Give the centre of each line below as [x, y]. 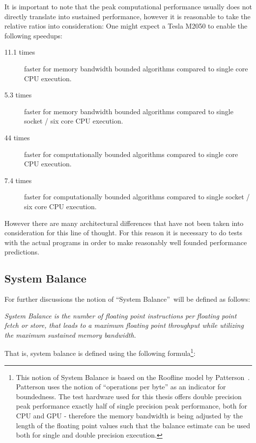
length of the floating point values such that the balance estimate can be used [133, 425]
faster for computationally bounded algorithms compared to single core [131, 154]
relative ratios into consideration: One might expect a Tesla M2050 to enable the [126, 26]
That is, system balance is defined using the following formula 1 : [100, 352]
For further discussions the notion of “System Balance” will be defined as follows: [127, 299]
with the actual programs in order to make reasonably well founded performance [126, 242]
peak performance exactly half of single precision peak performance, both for [131, 406]
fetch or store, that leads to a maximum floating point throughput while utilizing [124, 325]
